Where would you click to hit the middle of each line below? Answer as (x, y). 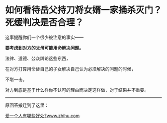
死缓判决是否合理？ (44, 23)
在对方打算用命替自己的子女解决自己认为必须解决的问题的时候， (70, 69)
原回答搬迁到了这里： (27, 105)
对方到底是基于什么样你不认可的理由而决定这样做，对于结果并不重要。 (77, 90)
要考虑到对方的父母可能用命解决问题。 (44, 48)
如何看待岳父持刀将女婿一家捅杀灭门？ (84, 10)
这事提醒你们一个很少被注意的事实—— (44, 37)
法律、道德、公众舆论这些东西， (38, 58)
